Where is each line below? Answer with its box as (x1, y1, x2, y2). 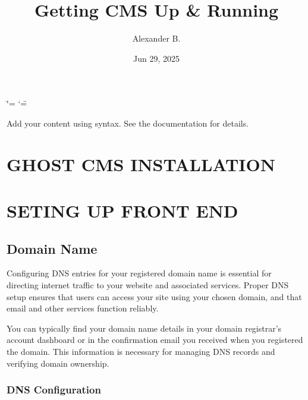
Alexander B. (132, 32, 181, 45)
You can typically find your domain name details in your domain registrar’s (7, 322, 282, 334)
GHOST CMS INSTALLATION (7, 152, 275, 176)
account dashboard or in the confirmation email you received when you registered (7, 333, 303, 346)
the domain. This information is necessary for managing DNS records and (7, 345, 275, 358)
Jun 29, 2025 (133, 52, 180, 64)
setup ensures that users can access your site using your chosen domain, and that (7, 290, 302, 303)
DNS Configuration (7, 382, 101, 397)
